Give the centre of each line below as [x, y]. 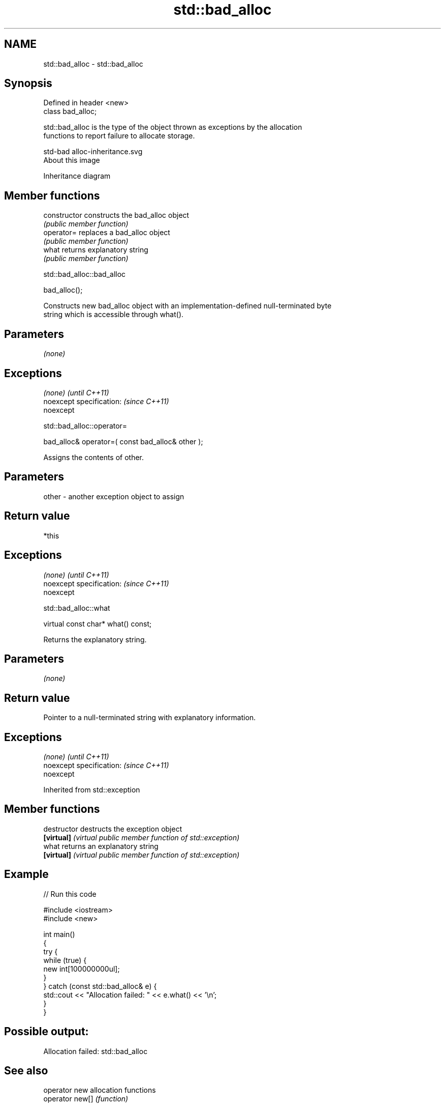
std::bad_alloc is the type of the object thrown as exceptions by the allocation [173, 127]
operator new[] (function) [86, 1099]
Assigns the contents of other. [94, 457]
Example [26, 874]
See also [26, 1070]
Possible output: [46, 1032]
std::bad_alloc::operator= [85, 425]
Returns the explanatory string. [95, 639]
